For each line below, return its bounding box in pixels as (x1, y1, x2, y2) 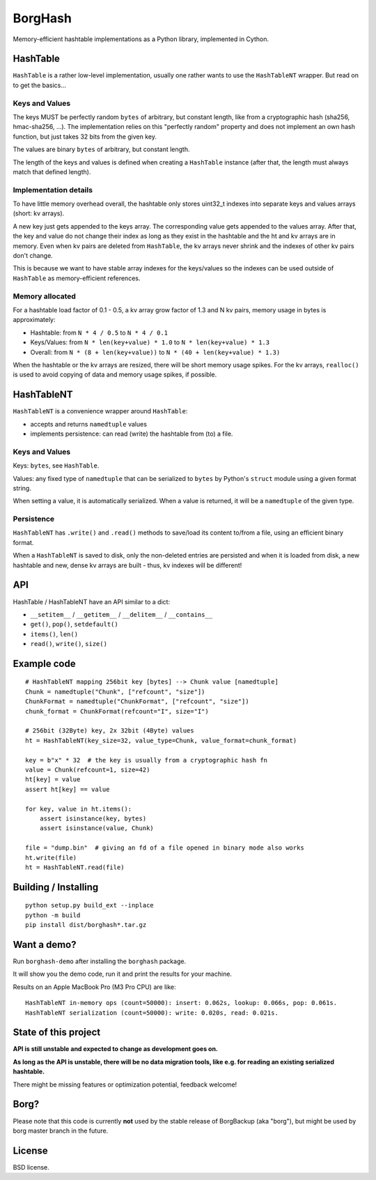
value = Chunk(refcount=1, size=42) (25, 766, 150, 774)
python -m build (25, 911, 81, 919)
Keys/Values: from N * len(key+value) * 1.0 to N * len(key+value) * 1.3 (30, 338, 270, 346)
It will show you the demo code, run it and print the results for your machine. (13, 970, 233, 979)
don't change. (13, 252, 54, 260)
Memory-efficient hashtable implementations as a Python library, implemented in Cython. (13, 35, 269, 43)
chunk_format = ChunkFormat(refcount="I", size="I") (25, 707, 209, 715)
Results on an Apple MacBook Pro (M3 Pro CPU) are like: (13, 983, 176, 991)
